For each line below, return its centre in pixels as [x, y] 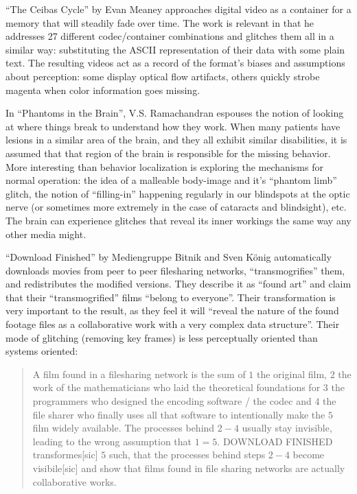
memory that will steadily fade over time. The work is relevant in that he [160, 22]
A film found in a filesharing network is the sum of [139, 374]
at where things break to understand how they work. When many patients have [173, 126]
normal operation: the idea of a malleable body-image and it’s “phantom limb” [171, 180]
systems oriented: [42, 351]
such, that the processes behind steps [187, 455]
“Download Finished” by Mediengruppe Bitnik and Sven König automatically [169, 257]
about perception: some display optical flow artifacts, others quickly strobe [163, 76]
